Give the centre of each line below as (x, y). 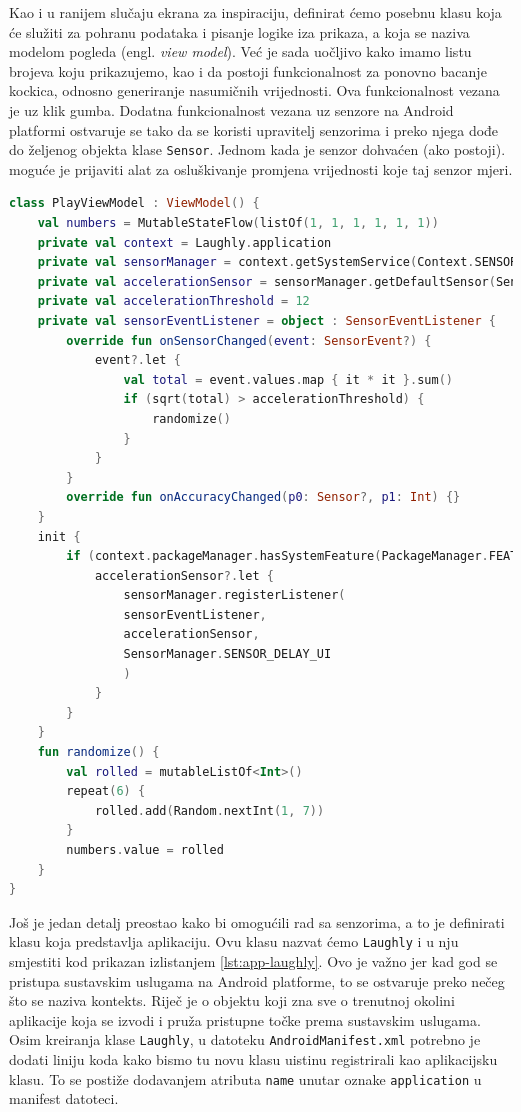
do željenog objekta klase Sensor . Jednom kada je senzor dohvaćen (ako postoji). (257, 149)
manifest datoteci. (64, 1098)
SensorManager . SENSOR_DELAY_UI (227, 654)
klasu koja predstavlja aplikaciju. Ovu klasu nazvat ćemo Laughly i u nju (234, 941)
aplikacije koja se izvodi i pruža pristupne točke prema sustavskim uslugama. (245, 1019)
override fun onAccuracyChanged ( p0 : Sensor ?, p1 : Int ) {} (263, 497)
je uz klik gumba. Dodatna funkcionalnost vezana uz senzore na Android (231, 109)
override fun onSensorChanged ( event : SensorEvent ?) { (249, 340)
